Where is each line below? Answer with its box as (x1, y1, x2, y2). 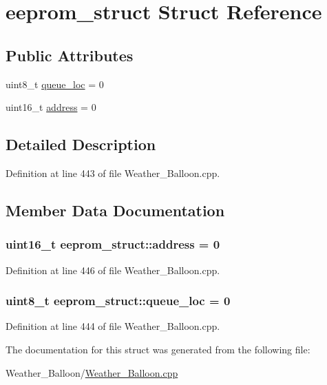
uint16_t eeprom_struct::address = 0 (6, 236, 220, 253)
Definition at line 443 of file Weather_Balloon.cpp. (6, 165, 220, 180)
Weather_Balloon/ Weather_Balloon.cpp (6, 365, 178, 379)
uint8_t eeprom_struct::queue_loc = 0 (6, 292, 231, 309)
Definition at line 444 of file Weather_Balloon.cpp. (6, 319, 220, 333)
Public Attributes (6, 44, 134, 65)
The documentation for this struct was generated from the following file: (6, 342, 310, 356)
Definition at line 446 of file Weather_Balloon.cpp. (6, 262, 220, 277)
